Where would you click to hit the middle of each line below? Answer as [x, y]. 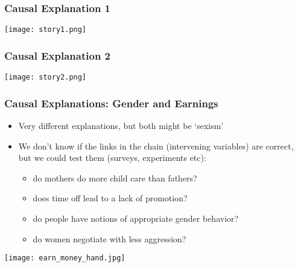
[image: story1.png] [46, 30]
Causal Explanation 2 [58, 55]
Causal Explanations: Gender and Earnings [111, 103]
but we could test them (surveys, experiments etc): [112, 158]
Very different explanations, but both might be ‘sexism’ [121, 125]
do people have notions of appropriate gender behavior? [136, 218]
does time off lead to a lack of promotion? [110, 198]
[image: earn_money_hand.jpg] [65, 258]
